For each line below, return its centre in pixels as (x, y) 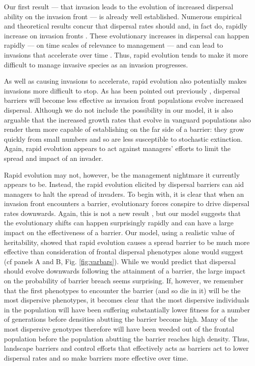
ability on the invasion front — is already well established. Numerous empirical (123, 16)
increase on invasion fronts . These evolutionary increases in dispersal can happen (127, 35)
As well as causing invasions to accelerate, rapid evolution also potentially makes (126, 81)
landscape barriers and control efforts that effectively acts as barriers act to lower (127, 348)
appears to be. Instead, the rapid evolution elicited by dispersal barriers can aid (124, 184)
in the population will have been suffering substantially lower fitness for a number (127, 309)
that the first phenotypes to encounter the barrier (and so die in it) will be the (122, 290)
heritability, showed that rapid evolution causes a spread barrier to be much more (127, 242)
